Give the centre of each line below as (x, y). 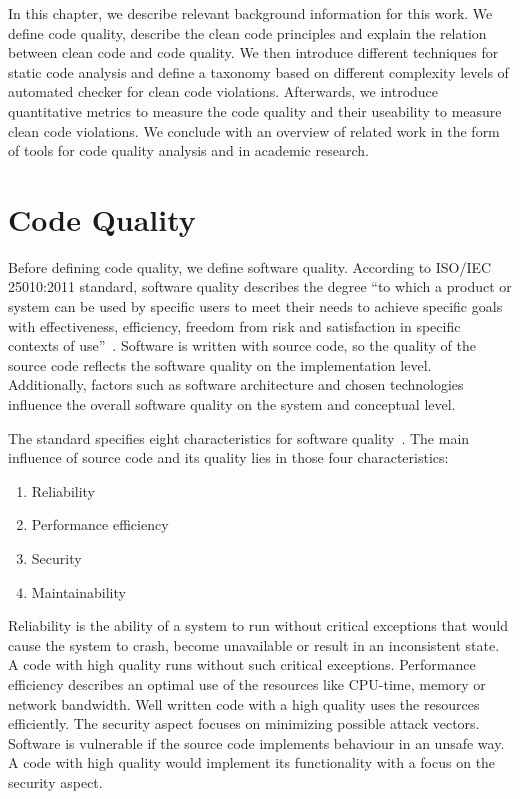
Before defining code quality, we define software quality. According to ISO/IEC (250, 266)
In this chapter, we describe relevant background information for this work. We (250, 13)
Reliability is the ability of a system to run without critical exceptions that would (258, 625)
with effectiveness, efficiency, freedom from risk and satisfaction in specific (234, 325)
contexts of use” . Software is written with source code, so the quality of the (242, 345)
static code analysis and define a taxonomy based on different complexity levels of (258, 71)
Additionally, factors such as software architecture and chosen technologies (236, 384)
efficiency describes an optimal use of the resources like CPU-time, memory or (247, 683)
